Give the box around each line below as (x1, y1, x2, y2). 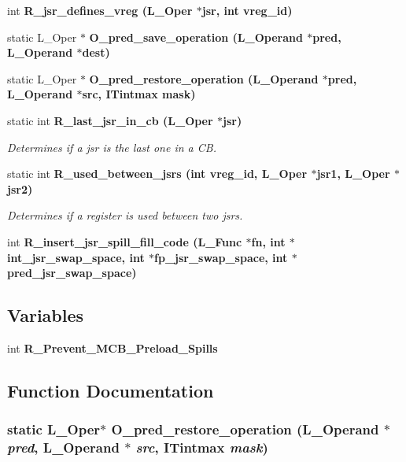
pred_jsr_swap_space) (7, 264, 137, 281)
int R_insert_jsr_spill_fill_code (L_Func (7, 233, 242, 249)
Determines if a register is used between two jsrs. (7, 207, 243, 224)
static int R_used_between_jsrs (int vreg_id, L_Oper (7, 165, 308, 182)
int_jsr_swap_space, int (7, 249, 145, 265)
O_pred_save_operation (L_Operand (89, 28, 303, 45)
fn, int (251, 233, 286, 249)
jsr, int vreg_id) (201, 2, 293, 18)
